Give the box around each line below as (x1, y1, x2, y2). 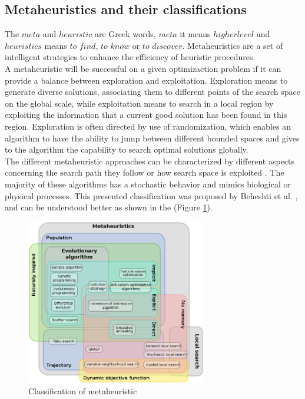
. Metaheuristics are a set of (182, 39, 283, 51)
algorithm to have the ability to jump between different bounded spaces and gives (5, 131, 300, 144)
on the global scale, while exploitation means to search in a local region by (5, 97, 274, 109)
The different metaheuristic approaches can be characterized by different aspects (5, 154, 295, 167)
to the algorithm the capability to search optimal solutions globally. (5, 143, 248, 156)
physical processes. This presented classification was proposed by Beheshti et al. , (5, 189, 298, 202)
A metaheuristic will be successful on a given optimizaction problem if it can (5, 62, 281, 74)
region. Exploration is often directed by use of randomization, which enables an (5, 120, 291, 132)
